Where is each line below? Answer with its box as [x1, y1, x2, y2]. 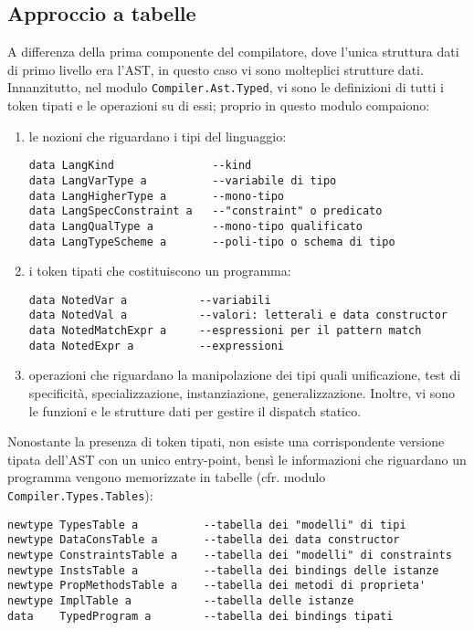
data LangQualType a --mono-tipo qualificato [28, 219, 363, 233]
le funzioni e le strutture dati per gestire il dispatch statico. [28, 401, 362, 420]
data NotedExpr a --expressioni [28, 339, 284, 352]
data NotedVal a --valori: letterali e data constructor [28, 309, 448, 322]
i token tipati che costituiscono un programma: [28, 261, 291, 280]
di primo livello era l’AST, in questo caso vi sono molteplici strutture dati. [7, 59, 424, 79]
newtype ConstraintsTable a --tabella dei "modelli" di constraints [7, 548, 452, 562]
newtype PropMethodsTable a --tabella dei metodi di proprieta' [7, 579, 427, 593]
